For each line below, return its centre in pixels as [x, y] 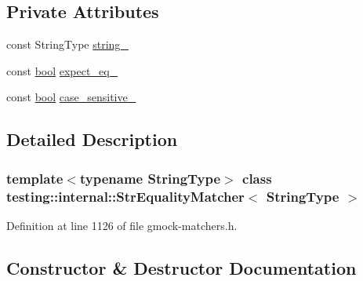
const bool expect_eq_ [62, 70]
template [35, 178]
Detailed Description [92, 139]
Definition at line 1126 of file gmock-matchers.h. [122, 225]
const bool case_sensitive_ [71, 97]
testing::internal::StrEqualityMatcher [125, 196]
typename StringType [150, 178]
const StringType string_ [67, 44]
